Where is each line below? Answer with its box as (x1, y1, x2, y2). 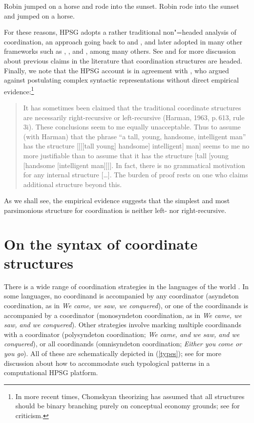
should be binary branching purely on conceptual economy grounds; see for (15, 401, 240, 411)
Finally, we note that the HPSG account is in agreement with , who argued (4, 65, 229, 75)
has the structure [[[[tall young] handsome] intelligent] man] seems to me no (23, 141, 250, 151)
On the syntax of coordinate (4, 233, 198, 254)
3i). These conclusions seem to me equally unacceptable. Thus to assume (23, 122, 241, 132)
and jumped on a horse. (4, 10, 75, 21)
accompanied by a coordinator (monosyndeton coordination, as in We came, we (4, 310, 242, 320)
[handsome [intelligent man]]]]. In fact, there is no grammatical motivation (23, 160, 245, 170)
